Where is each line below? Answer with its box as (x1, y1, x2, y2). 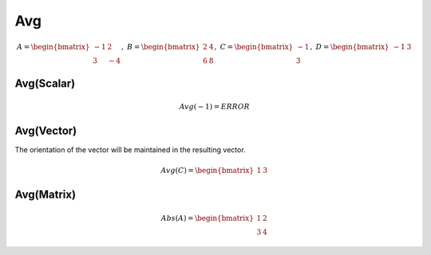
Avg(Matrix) (14, 188, 76, 202)
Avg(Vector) (14, 124, 77, 138)
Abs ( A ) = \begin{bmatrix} (160, 214, 255, 222)
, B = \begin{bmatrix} (121, 42, 200, 52)
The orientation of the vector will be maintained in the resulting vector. (14, 145, 247, 155)
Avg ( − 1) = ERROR (179, 102, 251, 112)
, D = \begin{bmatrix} (310, 42, 389, 52)
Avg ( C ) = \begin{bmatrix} (160, 166, 255, 175)
